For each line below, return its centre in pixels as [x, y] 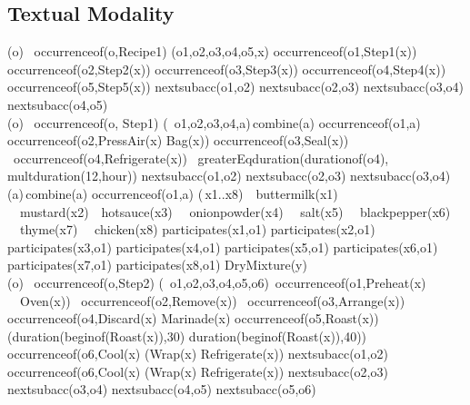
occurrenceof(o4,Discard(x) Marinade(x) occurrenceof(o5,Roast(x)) [193, 318]
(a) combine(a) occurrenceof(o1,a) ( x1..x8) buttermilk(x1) [173, 193]
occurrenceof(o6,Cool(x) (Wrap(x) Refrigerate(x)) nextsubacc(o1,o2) [198, 354]
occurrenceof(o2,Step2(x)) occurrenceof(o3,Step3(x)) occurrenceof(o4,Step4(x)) [227, 69]
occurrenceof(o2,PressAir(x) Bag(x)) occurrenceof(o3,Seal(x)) [178, 140]
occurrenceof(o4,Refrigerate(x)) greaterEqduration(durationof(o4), [201, 158]
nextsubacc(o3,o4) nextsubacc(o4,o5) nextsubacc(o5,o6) [162, 389]
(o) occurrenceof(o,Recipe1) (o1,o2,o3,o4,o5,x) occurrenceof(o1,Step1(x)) [212, 51]
